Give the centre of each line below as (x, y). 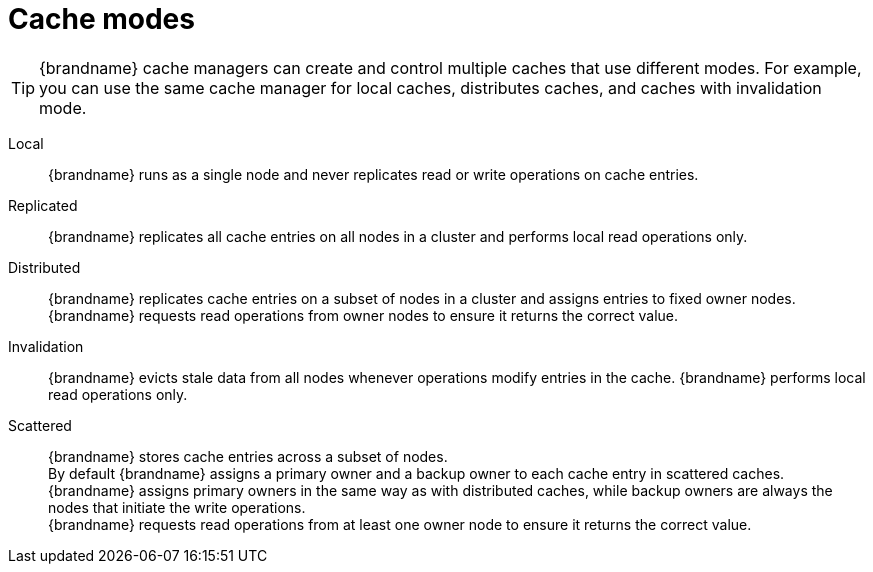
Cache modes (101, 19)
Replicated (43, 205)
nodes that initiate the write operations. (177, 507)
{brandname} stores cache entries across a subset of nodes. (248, 456)
